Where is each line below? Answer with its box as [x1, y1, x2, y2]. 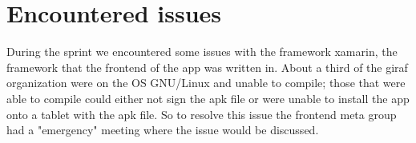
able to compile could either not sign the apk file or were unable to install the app [6, 89, 410, 106]
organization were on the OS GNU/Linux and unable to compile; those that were [6, 74, 406, 91]
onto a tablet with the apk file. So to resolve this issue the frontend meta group [6, 105, 397, 122]
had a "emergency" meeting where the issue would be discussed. [6, 121, 319, 138]
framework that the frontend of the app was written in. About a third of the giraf [6, 58, 408, 75]
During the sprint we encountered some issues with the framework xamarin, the [6, 43, 398, 60]
